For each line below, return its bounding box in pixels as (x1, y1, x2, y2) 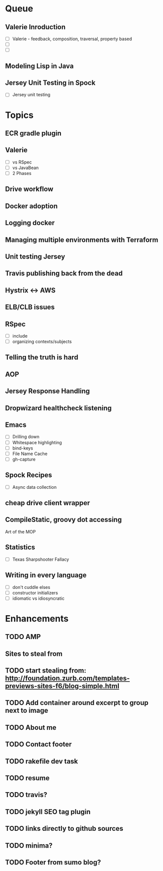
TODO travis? (5, 791, 48, 799)
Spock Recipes (5, 471, 52, 479)
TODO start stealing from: (5, 666, 87, 675)
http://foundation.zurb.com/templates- (5, 674, 130, 683)
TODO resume (5, 774, 50, 782)
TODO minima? (5, 841, 53, 850)
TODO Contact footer (5, 740, 72, 749)
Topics (5, 110, 34, 120)
